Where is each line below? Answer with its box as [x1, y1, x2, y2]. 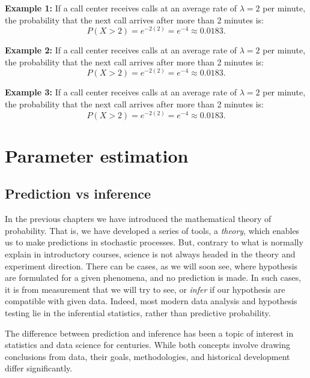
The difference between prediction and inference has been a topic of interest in [5, 326, 294, 339]
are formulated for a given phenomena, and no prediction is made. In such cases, [5, 271, 302, 284]
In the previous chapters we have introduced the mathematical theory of [5, 212, 272, 225]
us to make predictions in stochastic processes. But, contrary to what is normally [5, 236, 303, 248]
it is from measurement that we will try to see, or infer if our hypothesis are [5, 283, 285, 295]
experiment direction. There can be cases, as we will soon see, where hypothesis [5, 259, 298, 272]
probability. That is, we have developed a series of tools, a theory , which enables [5, 224, 300, 236]
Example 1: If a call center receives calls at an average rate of [5, 2, 237, 14]
